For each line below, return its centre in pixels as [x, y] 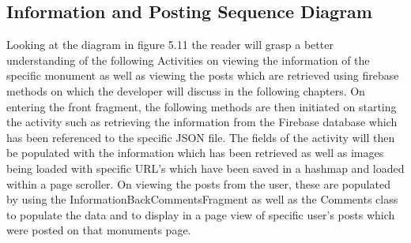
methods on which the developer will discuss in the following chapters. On [186, 90]
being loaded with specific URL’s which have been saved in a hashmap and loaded [205, 168]
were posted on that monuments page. [99, 230]
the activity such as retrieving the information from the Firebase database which [202, 122]
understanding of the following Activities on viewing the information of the [188, 60]
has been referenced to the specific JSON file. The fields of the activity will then [201, 137]
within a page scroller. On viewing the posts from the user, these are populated [198, 183]
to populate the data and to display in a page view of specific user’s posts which [201, 214]
